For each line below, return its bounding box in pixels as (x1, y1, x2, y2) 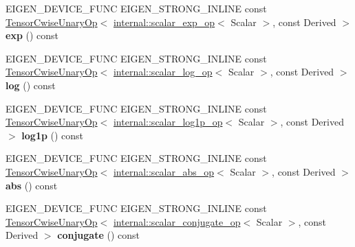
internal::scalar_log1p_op (113, 115, 223, 129)
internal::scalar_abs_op (113, 164, 215, 178)
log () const (6, 78, 56, 92)
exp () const (6, 28, 59, 43)
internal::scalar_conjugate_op (113, 214, 241, 228)
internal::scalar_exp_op (113, 14, 215, 29)
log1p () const (21, 128, 84, 142)
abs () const (6, 178, 58, 192)
